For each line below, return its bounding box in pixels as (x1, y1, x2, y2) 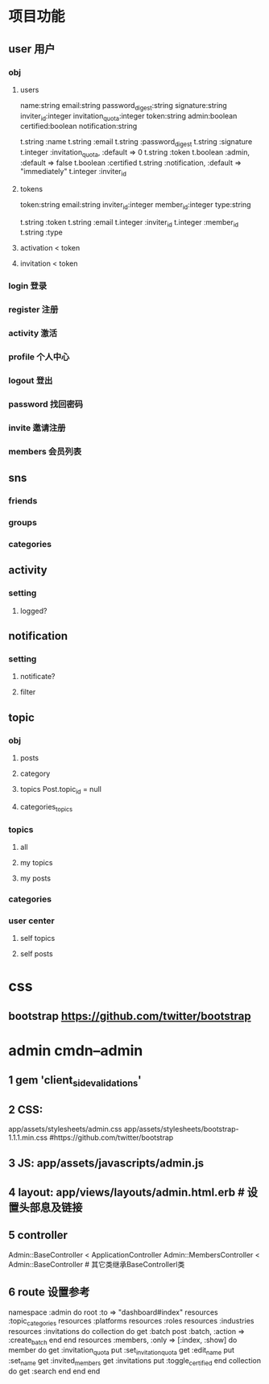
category (19, 769, 51, 778)
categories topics (19, 802, 73, 814)
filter (19, 687, 36, 697)
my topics (19, 857, 53, 867)
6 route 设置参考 (8, 1286, 90, 1299)
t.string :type (19, 227, 63, 238)
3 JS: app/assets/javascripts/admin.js (8, 1156, 205, 1170)
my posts (19, 873, 51, 883)
